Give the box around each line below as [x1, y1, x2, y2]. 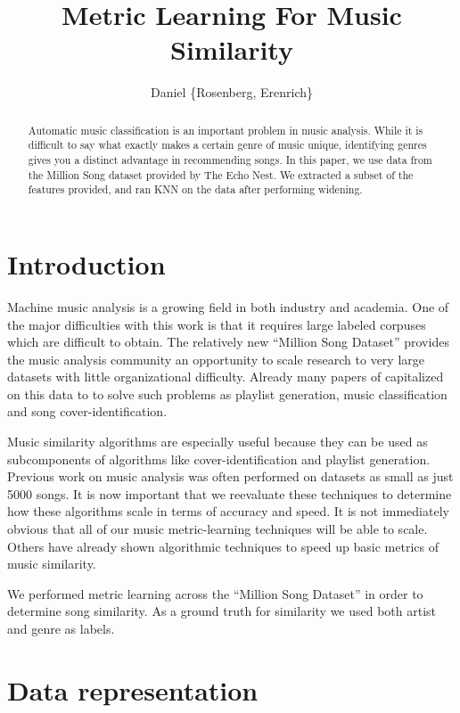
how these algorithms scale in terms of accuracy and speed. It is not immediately [7, 502, 449, 520]
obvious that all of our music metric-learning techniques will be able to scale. [7, 520, 428, 538]
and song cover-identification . [7, 402, 168, 421]
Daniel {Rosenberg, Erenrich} [150, 83, 313, 102]
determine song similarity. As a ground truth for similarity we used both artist [7, 602, 437, 620]
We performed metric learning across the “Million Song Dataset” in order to [7, 584, 423, 602]
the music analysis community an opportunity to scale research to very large [7, 349, 424, 368]
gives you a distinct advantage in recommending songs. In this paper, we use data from [28, 152, 432, 168]
